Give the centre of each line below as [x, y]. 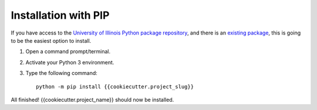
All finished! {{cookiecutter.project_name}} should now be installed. [92, 99]
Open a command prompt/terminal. [68, 51]
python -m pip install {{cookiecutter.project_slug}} [115, 87]
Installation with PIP [60, 15]
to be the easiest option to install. [51, 40]
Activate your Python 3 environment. [70, 62]
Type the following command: [62, 73]
